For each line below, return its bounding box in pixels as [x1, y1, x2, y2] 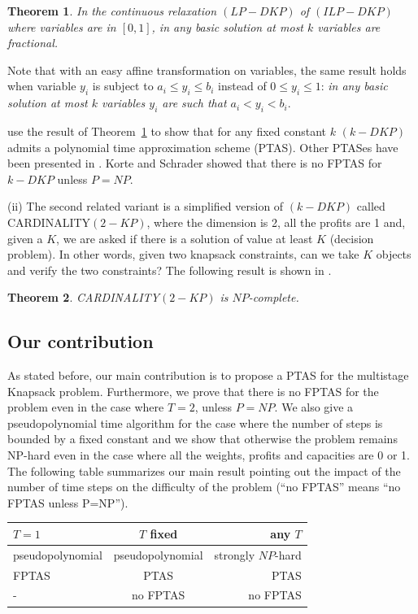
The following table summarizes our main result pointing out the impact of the [7, 462, 401, 479]
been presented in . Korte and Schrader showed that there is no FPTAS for [7, 155, 382, 172]
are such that [162, 94, 227, 111]
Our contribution [7, 329, 154, 354]
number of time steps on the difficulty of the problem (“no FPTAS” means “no [7, 478, 401, 495]
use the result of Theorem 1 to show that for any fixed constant [7, 122, 327, 139]
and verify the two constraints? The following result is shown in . [7, 261, 332, 278]
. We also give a [274, 398, 354, 416]
